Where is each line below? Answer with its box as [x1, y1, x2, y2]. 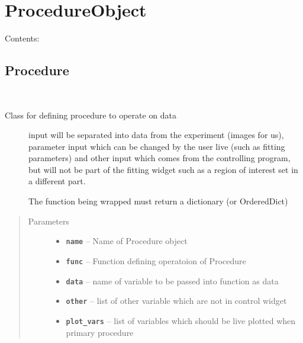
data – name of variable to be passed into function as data [66, 274, 279, 287]
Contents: [5, 32, 40, 44]
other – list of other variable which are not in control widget [66, 294, 287, 307]
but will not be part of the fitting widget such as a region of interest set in [28, 163, 298, 175]
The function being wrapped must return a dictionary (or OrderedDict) [28, 195, 288, 207]
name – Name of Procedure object [66, 235, 188, 247]
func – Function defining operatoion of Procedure [66, 254, 246, 267]
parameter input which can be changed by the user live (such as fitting [28, 140, 285, 152]
